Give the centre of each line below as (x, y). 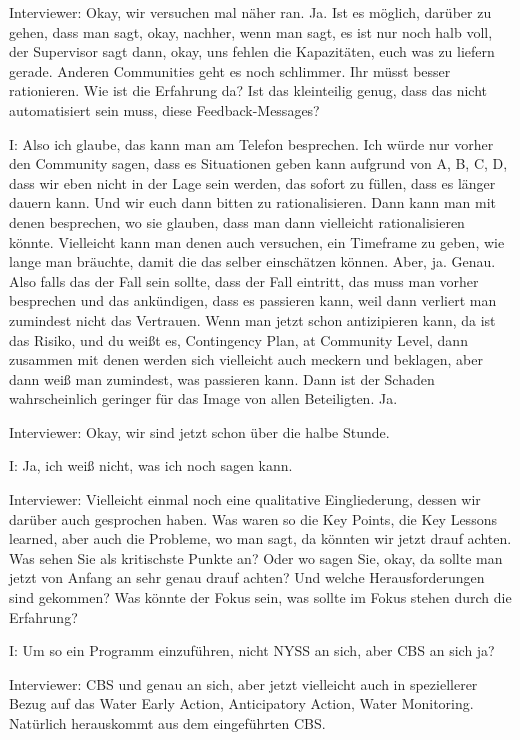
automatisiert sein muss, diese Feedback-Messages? (164, 109)
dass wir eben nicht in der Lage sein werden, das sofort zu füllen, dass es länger (252, 182)
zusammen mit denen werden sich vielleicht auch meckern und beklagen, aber (246, 359)
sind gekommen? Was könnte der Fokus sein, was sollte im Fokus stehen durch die (260, 597)
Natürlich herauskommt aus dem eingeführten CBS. (167, 723)
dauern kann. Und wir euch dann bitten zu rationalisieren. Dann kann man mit (253, 202)
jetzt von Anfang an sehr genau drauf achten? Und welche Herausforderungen (247, 577)
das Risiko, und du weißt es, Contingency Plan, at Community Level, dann (238, 339)
